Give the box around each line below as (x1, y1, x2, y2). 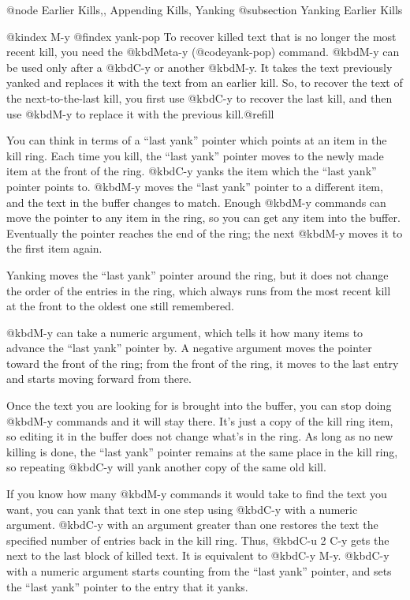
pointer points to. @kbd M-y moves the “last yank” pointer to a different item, (6, 178, 383, 194)
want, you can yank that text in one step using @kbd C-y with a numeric (6, 501, 358, 517)
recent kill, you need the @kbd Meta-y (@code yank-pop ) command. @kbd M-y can (6, 43, 400, 60)
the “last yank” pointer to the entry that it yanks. (6, 578, 248, 594)
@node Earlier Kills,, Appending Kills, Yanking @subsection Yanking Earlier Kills (6, 2, 403, 17)
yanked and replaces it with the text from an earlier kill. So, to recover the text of (6, 74, 403, 91)
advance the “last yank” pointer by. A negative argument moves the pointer (6, 339, 372, 356)
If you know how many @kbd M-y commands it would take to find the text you (6, 486, 387, 502)
